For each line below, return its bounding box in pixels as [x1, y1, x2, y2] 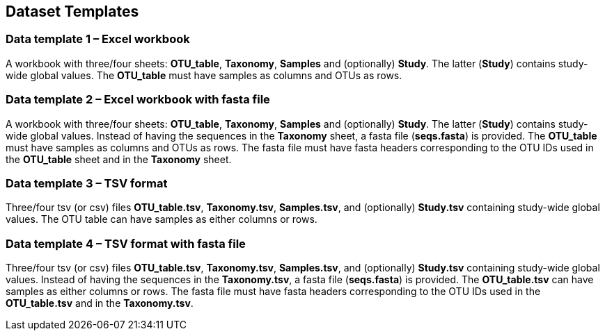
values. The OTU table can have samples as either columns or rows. [6, 213, 317, 226]
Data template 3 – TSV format [6, 176, 168, 190]
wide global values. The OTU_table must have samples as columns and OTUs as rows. [6, 69, 402, 81]
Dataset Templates [6, 3, 139, 20]
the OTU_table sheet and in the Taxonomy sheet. [6, 153, 232, 165]
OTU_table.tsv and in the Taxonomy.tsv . [6, 297, 194, 310]
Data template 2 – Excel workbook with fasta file [6, 92, 270, 107]
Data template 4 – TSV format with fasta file [6, 236, 246, 251]
